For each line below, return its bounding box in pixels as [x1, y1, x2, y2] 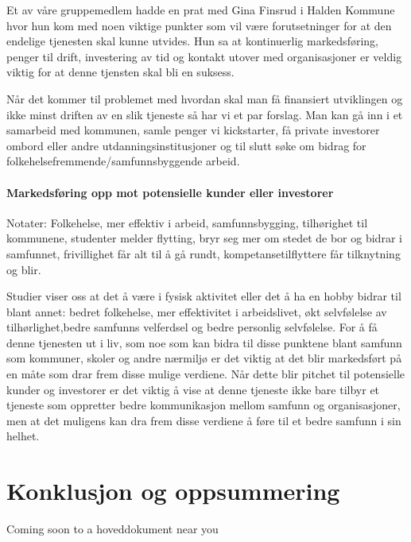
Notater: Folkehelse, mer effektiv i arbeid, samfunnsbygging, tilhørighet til [6, 214, 368, 230]
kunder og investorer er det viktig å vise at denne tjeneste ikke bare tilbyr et [6, 381, 380, 397]
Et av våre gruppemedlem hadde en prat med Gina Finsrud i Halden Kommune [6, 2, 395, 17]
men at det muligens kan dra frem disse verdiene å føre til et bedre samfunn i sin [6, 412, 401, 428]
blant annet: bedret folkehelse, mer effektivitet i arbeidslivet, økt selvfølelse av [6, 303, 387, 319]
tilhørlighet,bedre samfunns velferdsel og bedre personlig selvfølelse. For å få [6, 319, 378, 335]
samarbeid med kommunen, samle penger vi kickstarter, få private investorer [6, 122, 380, 138]
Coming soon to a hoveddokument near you [6, 521, 219, 537]
